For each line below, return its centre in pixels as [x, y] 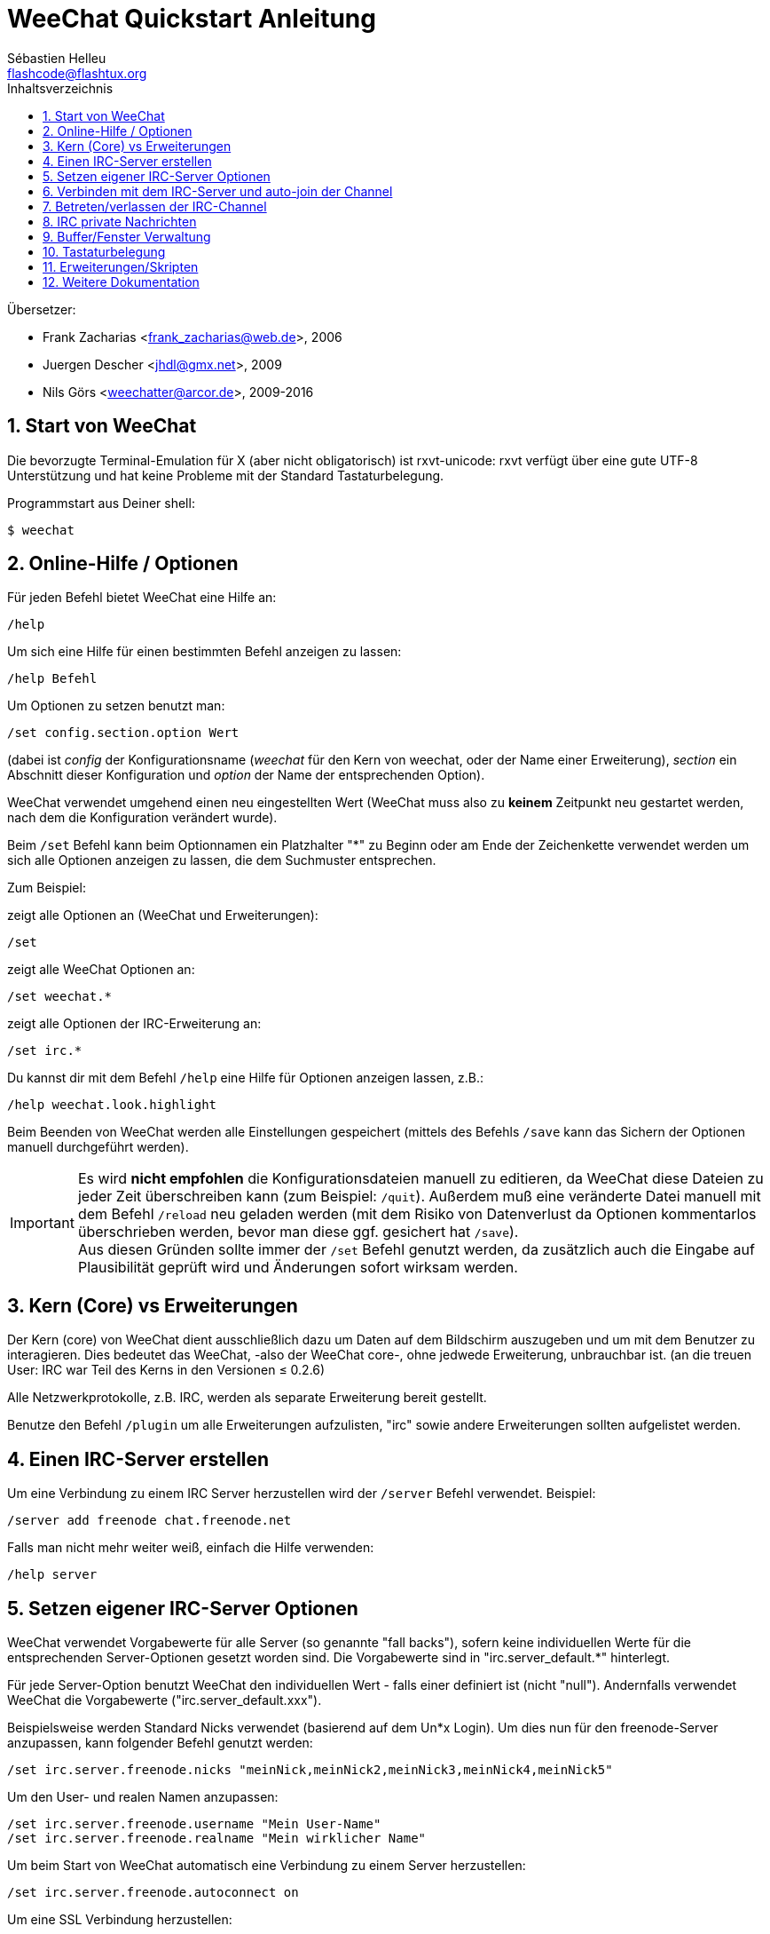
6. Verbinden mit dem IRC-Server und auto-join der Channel [218, 191]
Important [42, 1223]
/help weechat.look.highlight [112, 1105]
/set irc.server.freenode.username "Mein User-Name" [194, 1823]
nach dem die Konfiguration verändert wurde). [142, 818]
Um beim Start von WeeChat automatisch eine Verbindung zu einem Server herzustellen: [267, 1865]
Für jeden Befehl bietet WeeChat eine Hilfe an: [142, 598]
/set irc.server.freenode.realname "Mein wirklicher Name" [217, 1838]
